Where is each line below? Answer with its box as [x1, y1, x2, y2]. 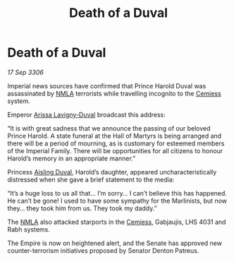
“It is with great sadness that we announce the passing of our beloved [7, 124, 211, 132]
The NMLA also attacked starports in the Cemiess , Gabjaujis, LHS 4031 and [7, 218, 226, 226]
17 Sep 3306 [7, 68, 44, 76]
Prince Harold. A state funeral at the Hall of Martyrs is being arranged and [7, 131, 222, 140]
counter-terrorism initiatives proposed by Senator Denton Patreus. [7, 246, 199, 255]
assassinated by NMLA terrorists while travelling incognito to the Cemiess [7, 89, 221, 97]
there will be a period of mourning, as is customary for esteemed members [7, 139, 225, 148]
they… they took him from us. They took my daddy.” [7, 203, 157, 213]
